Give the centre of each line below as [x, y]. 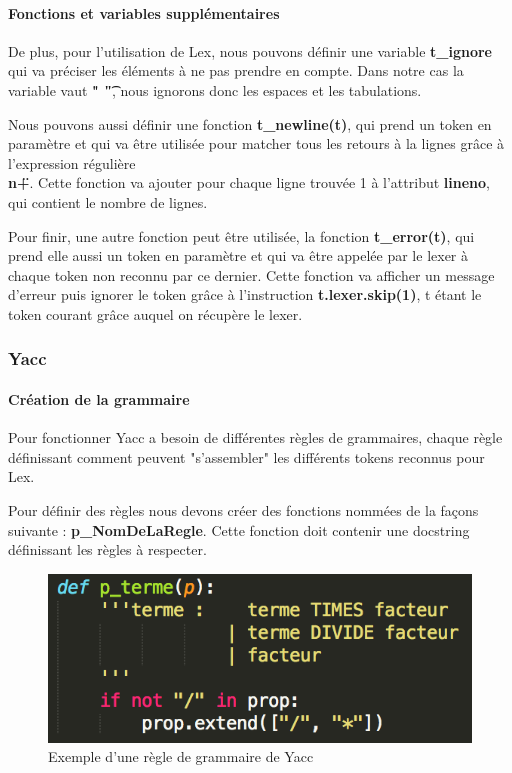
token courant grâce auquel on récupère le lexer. [155, 313]
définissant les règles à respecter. [107, 549]
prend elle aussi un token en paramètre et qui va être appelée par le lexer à [238, 255]
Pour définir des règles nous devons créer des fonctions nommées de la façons [243, 509]
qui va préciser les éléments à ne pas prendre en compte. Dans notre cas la [236, 70]
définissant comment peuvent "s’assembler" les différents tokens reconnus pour [246, 456]
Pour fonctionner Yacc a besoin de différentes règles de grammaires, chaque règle [255, 437]
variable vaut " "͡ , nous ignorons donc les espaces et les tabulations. [215, 89]
